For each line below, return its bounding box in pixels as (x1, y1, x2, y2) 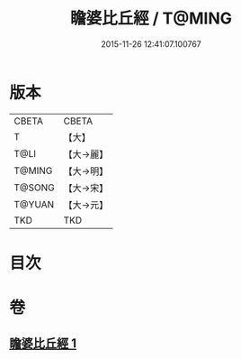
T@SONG (13, 181, 56, 194)
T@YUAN (13, 198, 55, 210)
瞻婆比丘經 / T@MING (70, 8, 232, 29)
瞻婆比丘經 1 (9, 336, 77, 352)
